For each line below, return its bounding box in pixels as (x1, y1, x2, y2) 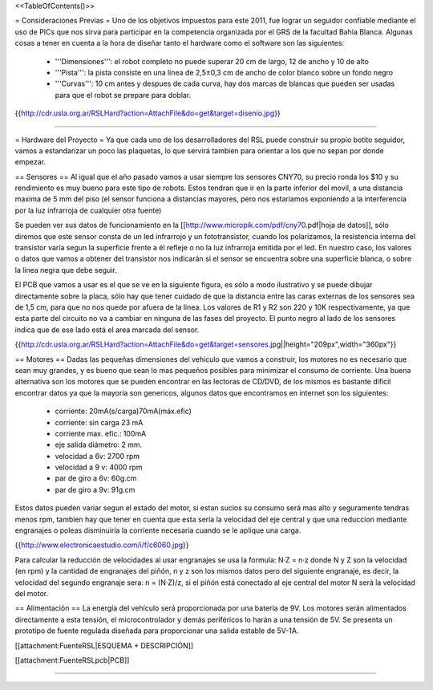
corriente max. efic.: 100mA (55, 428, 147, 438)
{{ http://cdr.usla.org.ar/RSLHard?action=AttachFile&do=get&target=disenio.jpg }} (14, 108, 281, 118)
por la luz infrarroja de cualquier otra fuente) (14, 205, 162, 215)
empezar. (14, 157, 46, 167)
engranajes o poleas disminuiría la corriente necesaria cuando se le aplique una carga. (14, 526, 301, 535)
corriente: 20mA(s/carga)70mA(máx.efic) (55, 406, 192, 416)
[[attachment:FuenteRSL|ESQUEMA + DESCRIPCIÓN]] (14, 640, 194, 650)
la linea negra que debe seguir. (14, 265, 118, 274)
